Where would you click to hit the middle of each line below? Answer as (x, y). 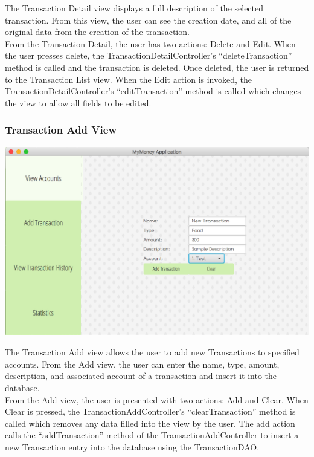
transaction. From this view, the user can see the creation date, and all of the (148, 20)
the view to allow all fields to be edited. (78, 102)
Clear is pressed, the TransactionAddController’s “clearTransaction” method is (150, 411)
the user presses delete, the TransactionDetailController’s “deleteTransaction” (149, 55)
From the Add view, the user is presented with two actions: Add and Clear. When (157, 399)
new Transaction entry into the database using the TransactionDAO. (132, 446)
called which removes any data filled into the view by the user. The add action (150, 423)
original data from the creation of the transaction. (97, 32)
